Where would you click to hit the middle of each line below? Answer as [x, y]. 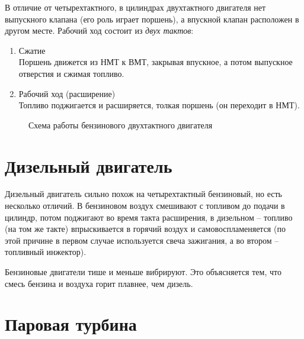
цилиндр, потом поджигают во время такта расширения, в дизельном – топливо [149, 217]
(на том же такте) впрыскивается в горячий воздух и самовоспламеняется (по [145, 229]
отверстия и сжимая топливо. [71, 73]
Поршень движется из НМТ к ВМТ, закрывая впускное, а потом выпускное [156, 62]
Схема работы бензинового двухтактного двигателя [121, 125]
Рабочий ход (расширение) [67, 93]
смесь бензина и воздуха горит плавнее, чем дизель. [99, 283]
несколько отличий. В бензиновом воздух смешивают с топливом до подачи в [145, 206]
